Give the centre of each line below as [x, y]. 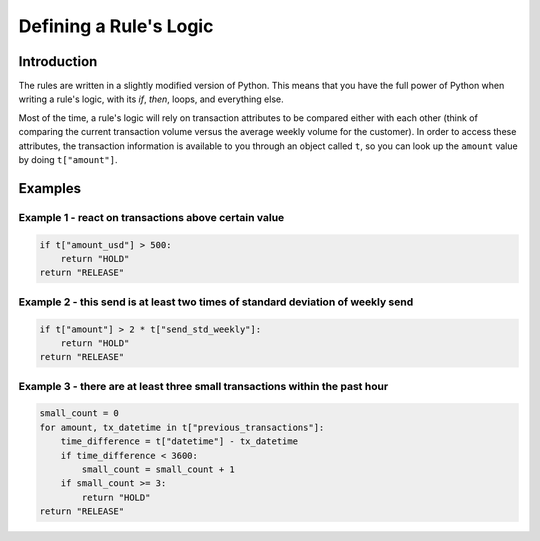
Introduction [58, 61]
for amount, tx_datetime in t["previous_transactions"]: [182, 427]
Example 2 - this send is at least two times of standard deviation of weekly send [216, 302]
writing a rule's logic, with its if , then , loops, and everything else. [151, 99]
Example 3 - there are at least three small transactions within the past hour [203, 386]
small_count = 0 [79, 413]
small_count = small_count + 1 [158, 469]
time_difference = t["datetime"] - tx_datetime [179, 441]
